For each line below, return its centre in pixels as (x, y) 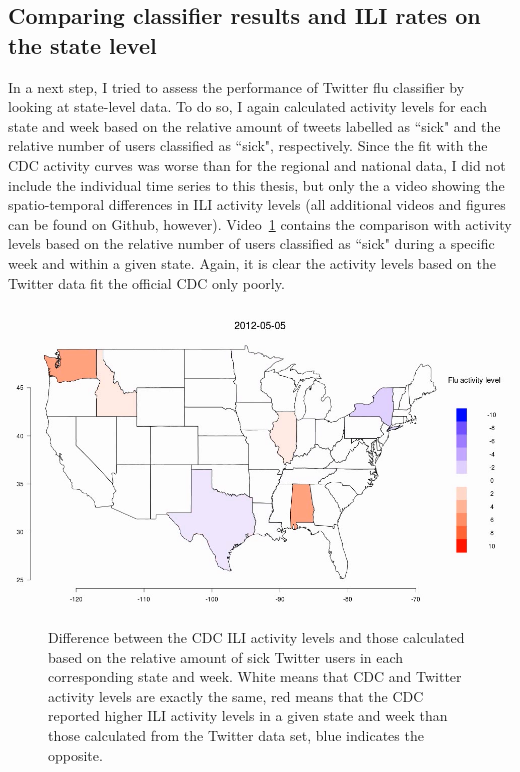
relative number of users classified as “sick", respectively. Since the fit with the (248, 145)
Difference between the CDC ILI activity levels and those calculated (256, 637)
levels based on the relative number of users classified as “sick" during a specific (251, 243)
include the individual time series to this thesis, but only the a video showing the (256, 184)
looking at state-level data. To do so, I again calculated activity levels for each (247, 106)
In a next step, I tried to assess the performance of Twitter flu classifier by (236, 86)
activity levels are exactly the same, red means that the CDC (236, 695)
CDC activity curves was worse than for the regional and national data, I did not (257, 164)
